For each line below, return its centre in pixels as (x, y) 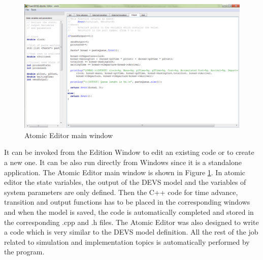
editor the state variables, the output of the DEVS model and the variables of (125, 182)
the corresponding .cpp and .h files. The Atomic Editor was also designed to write (131, 222)
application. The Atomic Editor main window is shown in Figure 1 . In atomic (125, 172)
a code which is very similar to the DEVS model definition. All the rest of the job (131, 232)
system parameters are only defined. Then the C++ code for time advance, (121, 192)
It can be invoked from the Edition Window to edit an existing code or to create (129, 152)
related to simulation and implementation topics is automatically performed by (127, 241)
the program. (24, 252)
